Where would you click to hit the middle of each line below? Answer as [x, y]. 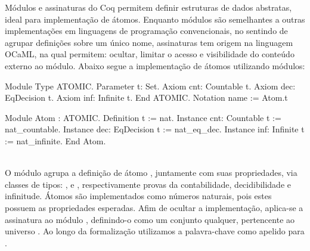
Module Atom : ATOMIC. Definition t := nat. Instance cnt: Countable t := [143, 117]
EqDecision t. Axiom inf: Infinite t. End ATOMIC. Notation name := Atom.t [146, 97]
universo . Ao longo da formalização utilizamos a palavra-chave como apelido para [155, 231]
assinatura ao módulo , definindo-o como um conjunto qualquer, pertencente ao [150, 219]
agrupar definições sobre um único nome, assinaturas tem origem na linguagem [149, 42]
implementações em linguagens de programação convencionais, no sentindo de [146, 31]
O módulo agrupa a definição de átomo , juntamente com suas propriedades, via [151, 173]
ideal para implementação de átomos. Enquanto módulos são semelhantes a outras [155, 19]
